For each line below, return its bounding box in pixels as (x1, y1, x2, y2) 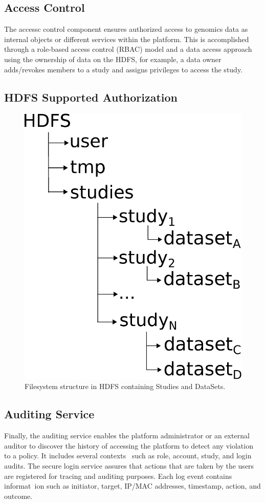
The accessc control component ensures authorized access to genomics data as (4, 24, 248, 34)
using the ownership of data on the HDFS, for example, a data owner (4, 53, 222, 64)
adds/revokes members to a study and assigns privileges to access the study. (4, 64, 243, 74)
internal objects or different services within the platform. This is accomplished (4, 33, 249, 44)
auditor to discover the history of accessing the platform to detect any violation (4, 440, 253, 451)
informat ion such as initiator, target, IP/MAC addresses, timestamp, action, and (4, 480, 261, 491)
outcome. (4, 490, 33, 501)
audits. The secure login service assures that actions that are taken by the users (4, 460, 254, 471)
